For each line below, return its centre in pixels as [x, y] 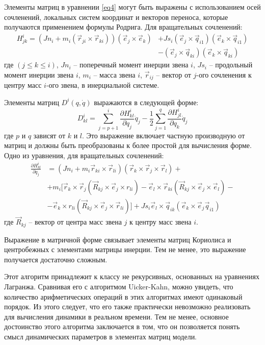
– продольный [231, 65]
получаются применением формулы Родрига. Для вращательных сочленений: [123, 27]
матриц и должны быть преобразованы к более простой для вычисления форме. [128, 145]
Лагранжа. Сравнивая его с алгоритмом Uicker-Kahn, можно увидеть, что [119, 287]
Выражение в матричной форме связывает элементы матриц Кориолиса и [118, 239]
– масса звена [114, 74]
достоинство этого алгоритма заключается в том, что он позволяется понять [122, 326]
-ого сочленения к [224, 74]
